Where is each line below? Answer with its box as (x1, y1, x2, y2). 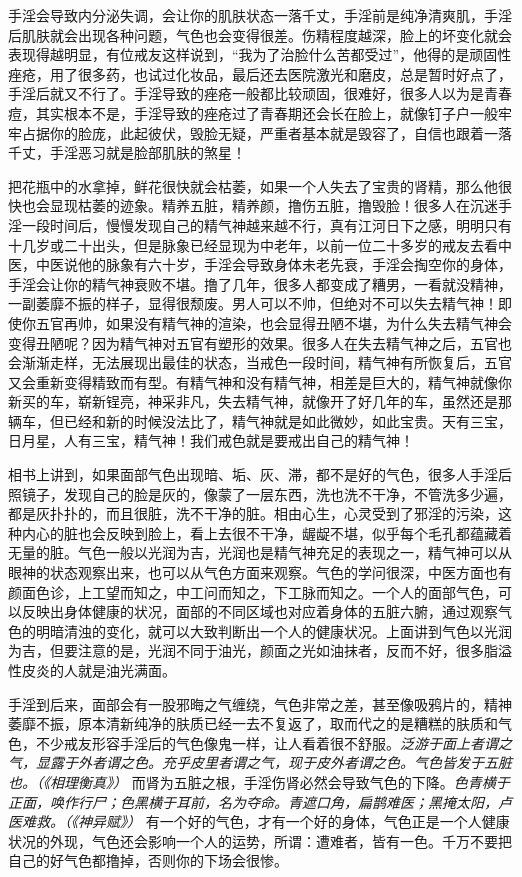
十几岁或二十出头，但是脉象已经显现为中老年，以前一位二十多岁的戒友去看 (8, 234, 498, 255)
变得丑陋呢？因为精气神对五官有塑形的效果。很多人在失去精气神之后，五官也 (8, 332, 512, 353)
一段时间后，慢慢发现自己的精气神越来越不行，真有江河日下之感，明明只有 (21, 214, 512, 235)
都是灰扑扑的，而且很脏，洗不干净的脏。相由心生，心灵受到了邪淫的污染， (8, 503, 498, 524)
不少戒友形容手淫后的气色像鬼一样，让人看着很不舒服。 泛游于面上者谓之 (35, 732, 512, 753)
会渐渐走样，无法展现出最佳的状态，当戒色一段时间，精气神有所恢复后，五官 (8, 352, 512, 373)
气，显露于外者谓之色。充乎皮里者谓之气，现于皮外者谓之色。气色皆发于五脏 (8, 752, 512, 773)
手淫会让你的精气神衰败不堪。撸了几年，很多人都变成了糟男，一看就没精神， (8, 273, 512, 294)
